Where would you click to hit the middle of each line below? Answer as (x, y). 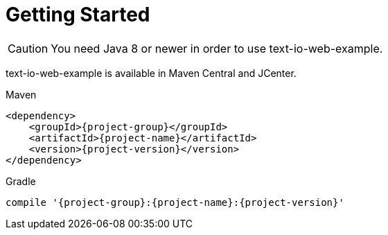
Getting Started (78, 15)
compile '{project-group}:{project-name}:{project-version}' (175, 202)
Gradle (21, 181)
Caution (28, 48)
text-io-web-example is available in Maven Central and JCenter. (151, 73)
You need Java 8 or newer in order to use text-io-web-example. (217, 48)
